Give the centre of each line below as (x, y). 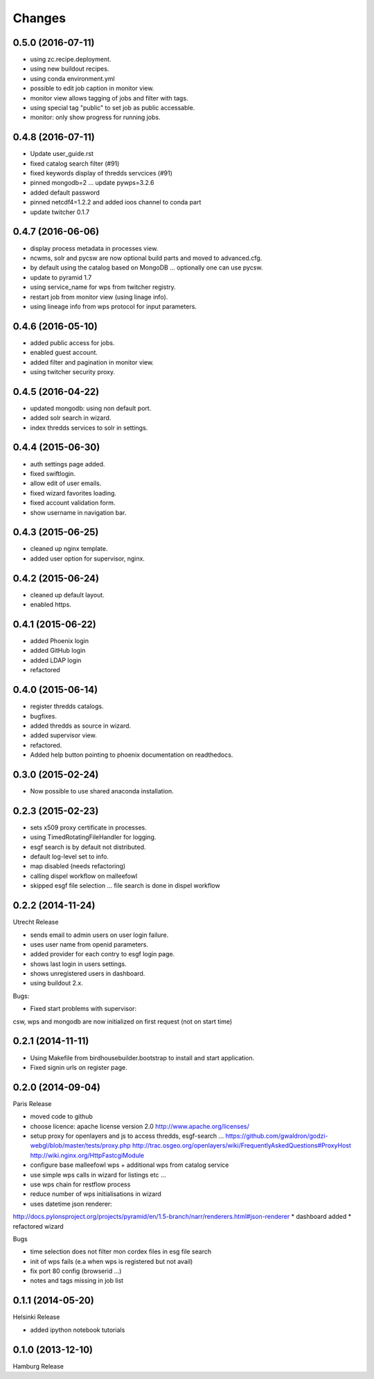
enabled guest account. (64, 353)
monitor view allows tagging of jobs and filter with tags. (109, 98)
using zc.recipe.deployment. (71, 60)
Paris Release (32, 1104)
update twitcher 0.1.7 (60, 212)
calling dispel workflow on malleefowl (84, 876)
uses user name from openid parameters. (89, 944)
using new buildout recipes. (70, 69)
